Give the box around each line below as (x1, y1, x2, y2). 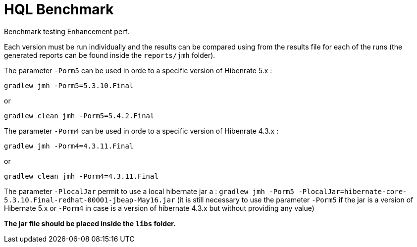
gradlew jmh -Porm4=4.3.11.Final (4, 142, 134, 150)
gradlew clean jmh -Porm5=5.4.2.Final (4, 111, 155, 120)
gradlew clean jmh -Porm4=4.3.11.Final (4, 172, 158, 180)
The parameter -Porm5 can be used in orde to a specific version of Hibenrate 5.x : (4, 66, 272, 75)
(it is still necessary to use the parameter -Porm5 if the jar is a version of (177, 195, 414, 204)
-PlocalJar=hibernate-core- (298, 187, 407, 196)
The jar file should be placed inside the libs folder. (4, 219, 176, 228)
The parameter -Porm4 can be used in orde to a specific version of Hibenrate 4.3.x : (4, 126, 278, 135)
